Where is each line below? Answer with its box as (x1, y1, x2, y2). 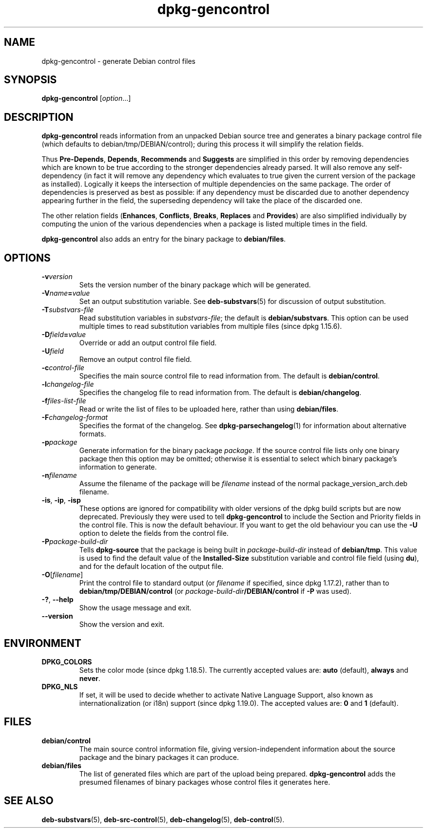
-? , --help (41, 595, 74, 604)
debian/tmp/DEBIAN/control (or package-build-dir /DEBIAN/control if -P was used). (79, 587, 351, 596)
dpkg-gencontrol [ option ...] (41, 94, 131, 103)
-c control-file (41, 363, 84, 372)
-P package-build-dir (41, 537, 108, 546)
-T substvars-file (41, 305, 94, 314)
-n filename (41, 471, 77, 480)
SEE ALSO (4, 794, 54, 807)
